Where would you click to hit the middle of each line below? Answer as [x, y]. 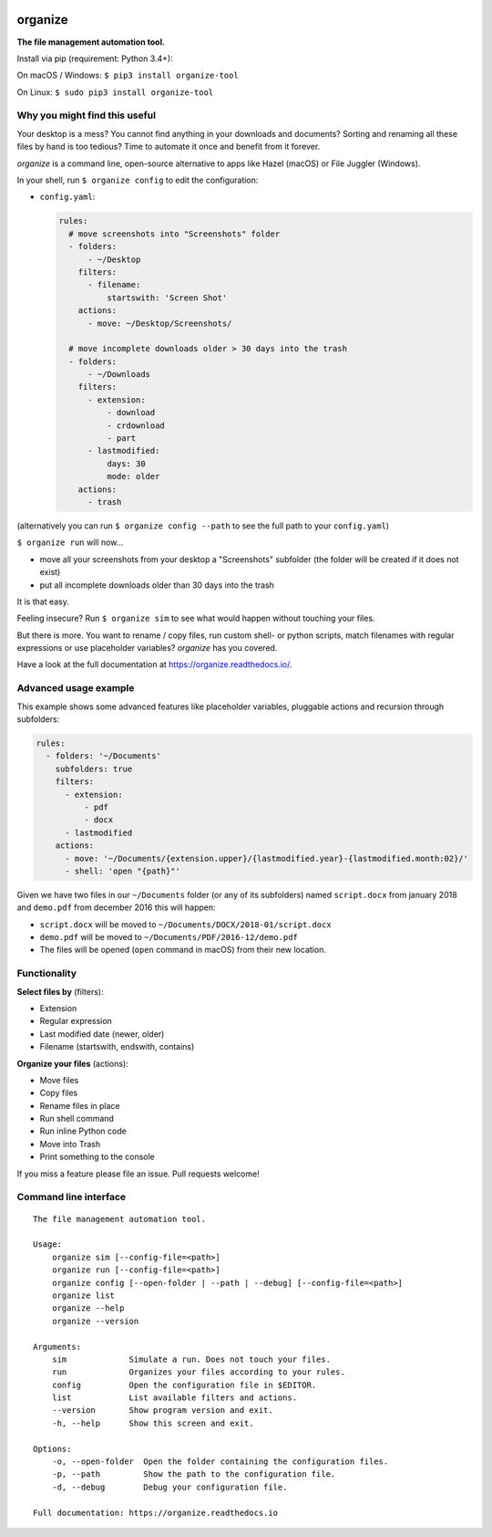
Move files [59, 1080]
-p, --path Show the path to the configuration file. [194, 1474]
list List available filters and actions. [174, 1398]
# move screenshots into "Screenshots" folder [174, 234]
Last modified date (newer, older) [102, 1034]
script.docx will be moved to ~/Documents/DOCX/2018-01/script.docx [185, 924]
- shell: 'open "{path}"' [123, 871]
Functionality [47, 974]
